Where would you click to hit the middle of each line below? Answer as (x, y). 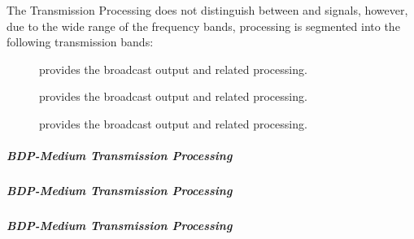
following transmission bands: (80, 42)
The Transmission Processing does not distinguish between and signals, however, (207, 10)
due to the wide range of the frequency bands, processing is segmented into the (203, 26)
